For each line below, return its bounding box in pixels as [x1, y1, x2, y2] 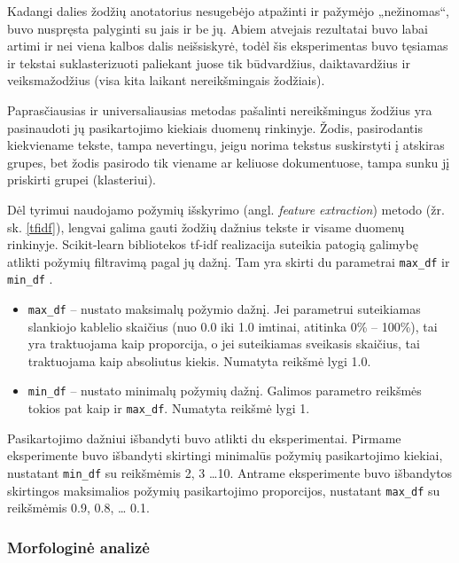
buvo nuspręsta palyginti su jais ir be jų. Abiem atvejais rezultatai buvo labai [7, 19, 428, 37]
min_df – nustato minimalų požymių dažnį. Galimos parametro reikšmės [27, 381, 422, 400]
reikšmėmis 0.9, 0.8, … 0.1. [7, 498, 150, 517]
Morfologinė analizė [7, 536, 150, 558]
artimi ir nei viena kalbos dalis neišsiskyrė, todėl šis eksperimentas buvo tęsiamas [7, 36, 448, 55]
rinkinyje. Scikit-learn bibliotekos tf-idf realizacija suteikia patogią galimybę [7, 235, 418, 254]
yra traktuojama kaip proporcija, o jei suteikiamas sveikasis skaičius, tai [27, 334, 420, 353]
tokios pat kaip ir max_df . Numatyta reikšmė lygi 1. [27, 399, 310, 418]
